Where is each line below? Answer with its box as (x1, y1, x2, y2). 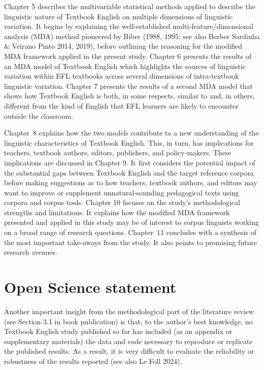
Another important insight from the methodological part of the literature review (4, 306, 254, 316)
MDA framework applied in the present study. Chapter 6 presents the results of (4, 50, 252, 61)
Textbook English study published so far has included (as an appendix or (4, 326, 233, 337)
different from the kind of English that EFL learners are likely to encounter (4, 100, 239, 111)
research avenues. (4, 247, 57, 257)
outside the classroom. (4, 110, 73, 121)
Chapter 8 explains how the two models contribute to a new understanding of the (4, 127, 259, 138)
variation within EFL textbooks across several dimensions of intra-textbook (4, 71, 239, 81)
